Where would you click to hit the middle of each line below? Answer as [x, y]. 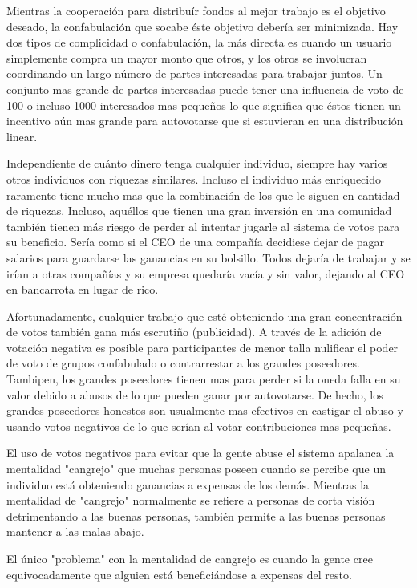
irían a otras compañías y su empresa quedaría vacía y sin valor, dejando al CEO [206, 273]
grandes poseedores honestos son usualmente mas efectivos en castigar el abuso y [205, 410]
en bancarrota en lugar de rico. [83, 289]
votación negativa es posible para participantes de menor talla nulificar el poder [202, 347]
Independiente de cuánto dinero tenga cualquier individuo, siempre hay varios [197, 163]
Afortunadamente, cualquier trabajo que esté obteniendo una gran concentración [204, 316]
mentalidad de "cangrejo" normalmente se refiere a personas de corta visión [191, 500]
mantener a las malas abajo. [75, 531]
